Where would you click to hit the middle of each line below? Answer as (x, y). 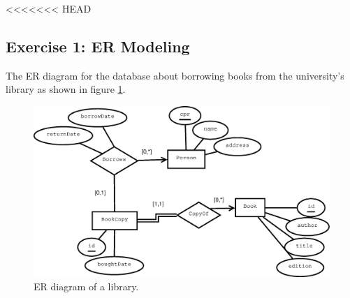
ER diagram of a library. (86, 286)
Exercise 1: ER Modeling (98, 46)
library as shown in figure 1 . (66, 89)
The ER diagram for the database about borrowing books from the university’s (175, 75)
